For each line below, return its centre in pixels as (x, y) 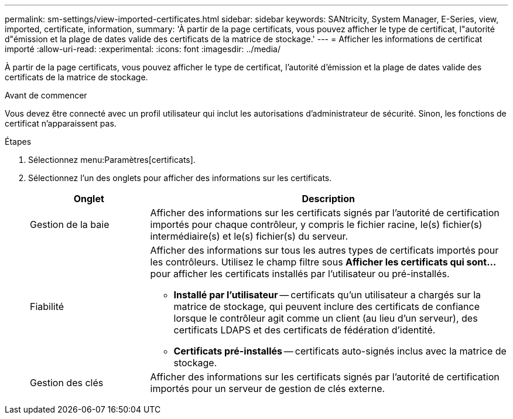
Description (328, 199)
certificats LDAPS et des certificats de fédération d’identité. (305, 330)
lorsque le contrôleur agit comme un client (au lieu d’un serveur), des (326, 318)
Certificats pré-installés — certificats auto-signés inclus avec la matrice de (340, 351)
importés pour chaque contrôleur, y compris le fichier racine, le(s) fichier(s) (316, 224)
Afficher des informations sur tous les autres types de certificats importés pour (324, 250)
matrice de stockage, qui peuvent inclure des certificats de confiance (326, 306)
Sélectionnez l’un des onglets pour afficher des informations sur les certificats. (180, 178)
